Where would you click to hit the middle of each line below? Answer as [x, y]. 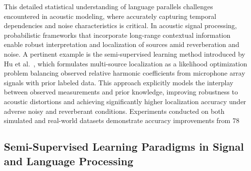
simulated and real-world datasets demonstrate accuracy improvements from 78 [122, 120]
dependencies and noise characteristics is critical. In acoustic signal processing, [120, 25]
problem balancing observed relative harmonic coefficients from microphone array [125, 73]
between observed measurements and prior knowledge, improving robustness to [121, 92]
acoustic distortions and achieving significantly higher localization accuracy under [125, 101]
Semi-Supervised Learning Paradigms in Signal [124, 147]
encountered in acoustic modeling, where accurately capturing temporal [110, 16]
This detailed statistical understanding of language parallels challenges [109, 6]
